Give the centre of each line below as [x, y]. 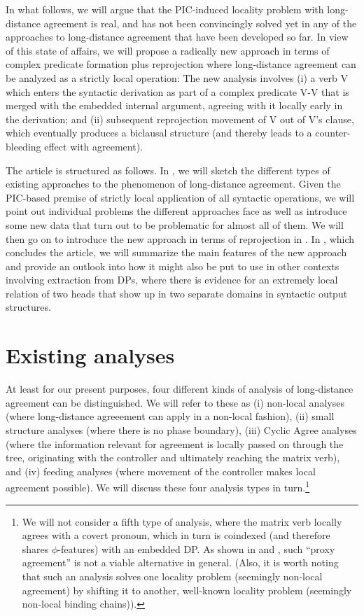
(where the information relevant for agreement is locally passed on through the [175, 443]
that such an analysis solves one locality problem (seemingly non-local [172, 576]
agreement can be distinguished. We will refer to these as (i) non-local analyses [175, 402]
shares [35, 548]
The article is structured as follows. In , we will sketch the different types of [168, 170]
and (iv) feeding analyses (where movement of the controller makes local [161, 471]
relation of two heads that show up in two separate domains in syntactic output [177, 293]
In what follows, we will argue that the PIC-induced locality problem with [165, 9]
